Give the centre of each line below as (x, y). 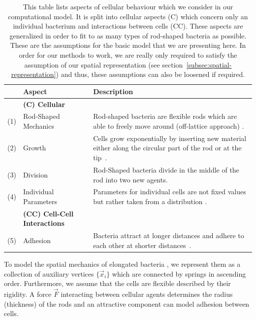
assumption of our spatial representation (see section (104, 64)
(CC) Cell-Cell (48, 213)
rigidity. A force (28, 294)
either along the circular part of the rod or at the (167, 148)
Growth (34, 148)
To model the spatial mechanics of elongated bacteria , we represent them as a (122, 264)
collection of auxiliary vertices (49, 273)
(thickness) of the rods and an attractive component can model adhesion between (127, 303)
